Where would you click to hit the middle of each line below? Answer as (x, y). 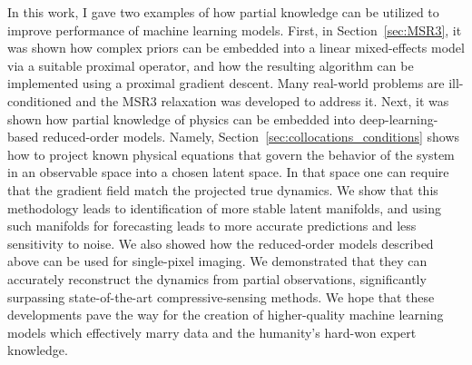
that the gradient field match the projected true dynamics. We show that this (223, 189)
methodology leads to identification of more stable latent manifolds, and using (224, 207)
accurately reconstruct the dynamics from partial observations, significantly (217, 278)
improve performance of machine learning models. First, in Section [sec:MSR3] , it (235, 30)
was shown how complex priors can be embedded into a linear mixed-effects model (236, 48)
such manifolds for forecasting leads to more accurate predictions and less (212, 226)
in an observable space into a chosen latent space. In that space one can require (228, 172)
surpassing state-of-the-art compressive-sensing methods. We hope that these (221, 296)
